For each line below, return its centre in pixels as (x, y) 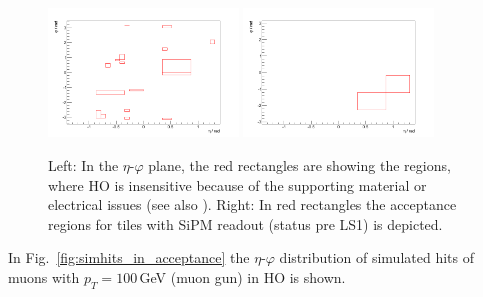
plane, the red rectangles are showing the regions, (299, 164)
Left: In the (83, 164)
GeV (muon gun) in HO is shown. (242, 276)
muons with (44, 276)
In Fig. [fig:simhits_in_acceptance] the (129, 257)
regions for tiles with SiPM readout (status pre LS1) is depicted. (245, 223)
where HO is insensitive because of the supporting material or (237, 184)
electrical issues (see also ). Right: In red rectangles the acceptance (252, 204)
